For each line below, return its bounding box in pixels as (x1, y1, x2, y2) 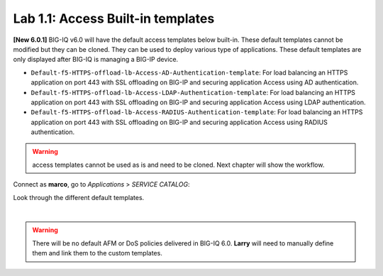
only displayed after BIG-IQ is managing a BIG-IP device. (13, 55, 179, 64)
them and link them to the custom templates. (32, 249, 162, 258)
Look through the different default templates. (13, 193, 145, 202)
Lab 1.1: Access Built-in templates (13, 11, 215, 26)
